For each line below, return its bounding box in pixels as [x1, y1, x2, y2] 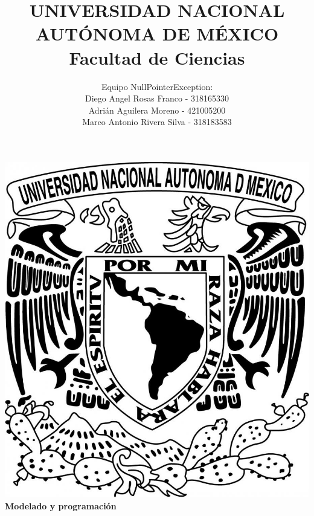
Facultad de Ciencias [69, 45, 245, 69]
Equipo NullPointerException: [101, 80, 213, 92]
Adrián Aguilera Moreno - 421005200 [88, 103, 226, 116]
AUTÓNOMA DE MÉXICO [35, 21, 279, 46]
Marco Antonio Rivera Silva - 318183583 [82, 115, 232, 128]
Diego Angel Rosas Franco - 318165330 [85, 92, 229, 105]
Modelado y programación [5, 499, 117, 512]
